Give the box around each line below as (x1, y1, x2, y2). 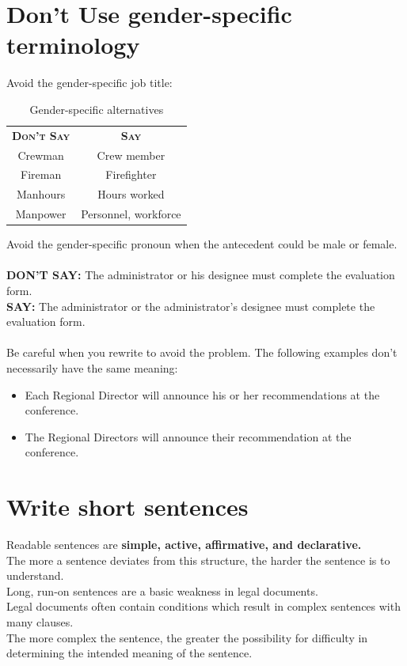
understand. (6, 567, 64, 584)
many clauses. (6, 614, 74, 630)
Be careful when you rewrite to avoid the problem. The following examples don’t (6, 344, 397, 361)
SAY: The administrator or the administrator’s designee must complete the (6, 297, 375, 314)
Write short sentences (6, 490, 249, 523)
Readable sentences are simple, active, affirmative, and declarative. (6, 536, 362, 553)
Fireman (21, 166, 62, 183)
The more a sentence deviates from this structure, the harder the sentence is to (6, 551, 390, 568)
